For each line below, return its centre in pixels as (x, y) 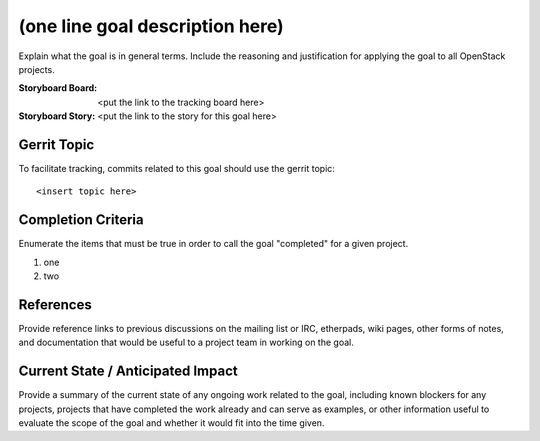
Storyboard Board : (58, 88)
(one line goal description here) (151, 26)
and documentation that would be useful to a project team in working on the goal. (186, 342)
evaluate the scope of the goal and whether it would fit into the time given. (171, 423)
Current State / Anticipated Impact (128, 371)
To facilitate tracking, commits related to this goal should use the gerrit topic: (176, 169)
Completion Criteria (81, 220)
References (55, 304)
